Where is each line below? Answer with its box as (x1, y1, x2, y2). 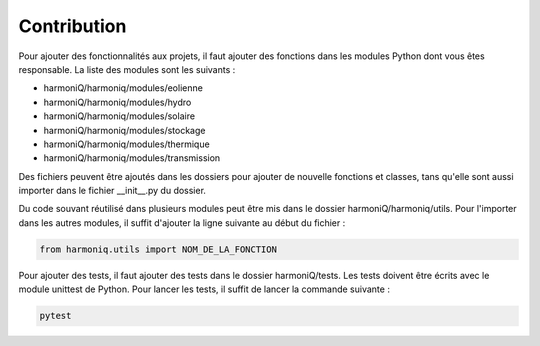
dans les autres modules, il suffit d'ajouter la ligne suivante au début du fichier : (18, 216, 346, 229)
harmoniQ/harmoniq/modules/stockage (43, 124, 206, 136)
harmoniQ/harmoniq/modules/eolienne (43, 82, 204, 94)
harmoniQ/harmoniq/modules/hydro (43, 96, 192, 108)
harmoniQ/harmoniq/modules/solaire (43, 110, 195, 122)
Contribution (18, 15, 127, 37)
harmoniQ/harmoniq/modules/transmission (43, 152, 221, 164)
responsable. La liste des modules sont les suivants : (18, 63, 236, 75)
